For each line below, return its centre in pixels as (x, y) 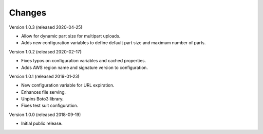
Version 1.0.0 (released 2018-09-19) (45, 115)
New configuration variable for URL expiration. (68, 85)
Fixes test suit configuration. (50, 106)
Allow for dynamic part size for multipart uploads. (71, 36)
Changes (28, 13)
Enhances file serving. (43, 92)
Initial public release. (42, 123)
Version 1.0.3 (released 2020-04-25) (46, 27)
